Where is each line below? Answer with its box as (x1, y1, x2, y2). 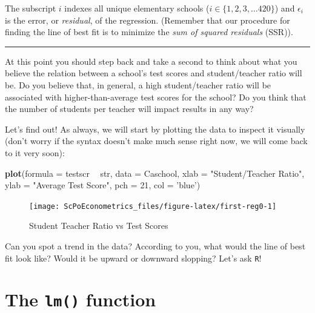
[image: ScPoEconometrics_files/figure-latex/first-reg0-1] (29, 202, 277, 211)
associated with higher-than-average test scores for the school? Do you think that (5, 90, 307, 103)
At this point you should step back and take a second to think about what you (5, 54, 297, 67)
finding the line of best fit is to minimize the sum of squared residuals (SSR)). (5, 25, 293, 38)
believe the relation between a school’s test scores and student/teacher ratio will (5, 67, 302, 79)
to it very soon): (5, 146, 65, 159)
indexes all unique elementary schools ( (64, 2, 210, 14)
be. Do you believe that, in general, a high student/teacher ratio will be (5, 78, 271, 91)
